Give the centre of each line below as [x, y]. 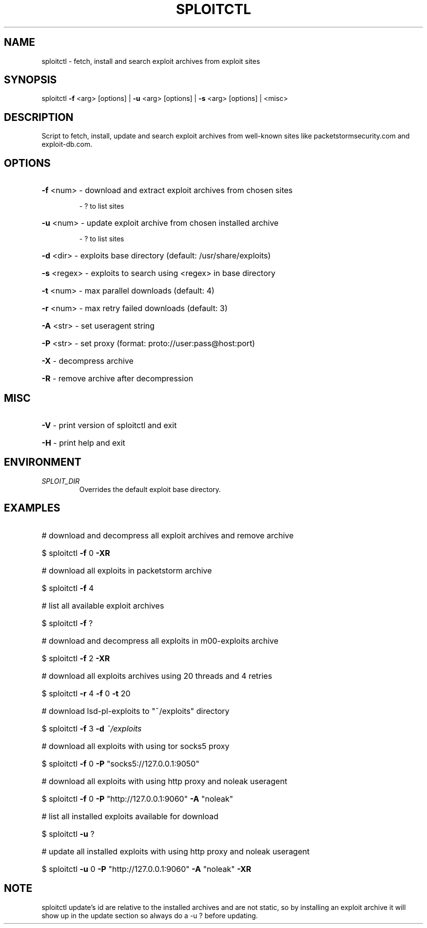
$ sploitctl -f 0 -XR [76, 553]
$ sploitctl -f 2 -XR [76, 658]
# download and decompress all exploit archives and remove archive [168, 535]
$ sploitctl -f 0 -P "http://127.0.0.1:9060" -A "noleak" [137, 799]
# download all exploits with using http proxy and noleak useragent [165, 781]
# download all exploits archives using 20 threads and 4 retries [157, 676]
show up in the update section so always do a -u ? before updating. [150, 915]
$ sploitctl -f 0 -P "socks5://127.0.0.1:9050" [120, 763]
